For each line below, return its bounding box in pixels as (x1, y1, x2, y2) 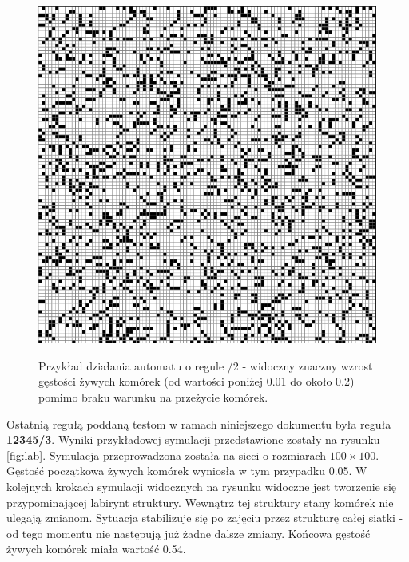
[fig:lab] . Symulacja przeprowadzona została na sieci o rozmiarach (6, 446, 327, 463)
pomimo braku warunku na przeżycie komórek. (38, 389, 268, 406)
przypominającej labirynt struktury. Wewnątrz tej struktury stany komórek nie (6, 493, 394, 510)
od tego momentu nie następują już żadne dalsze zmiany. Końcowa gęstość (6, 524, 371, 541)
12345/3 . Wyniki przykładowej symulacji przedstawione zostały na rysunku (6, 431, 380, 448)
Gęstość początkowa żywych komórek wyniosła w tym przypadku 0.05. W (6, 462, 367, 479)
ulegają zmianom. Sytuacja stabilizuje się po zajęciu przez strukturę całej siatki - (6, 509, 403, 526)
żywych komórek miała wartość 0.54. (6, 540, 186, 557)
